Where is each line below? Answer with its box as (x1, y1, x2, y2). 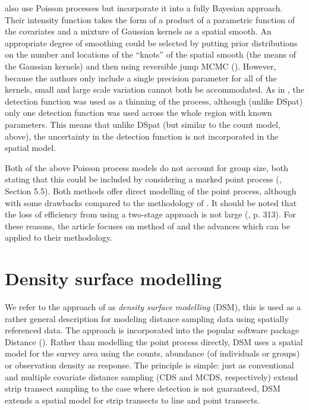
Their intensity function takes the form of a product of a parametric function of (5, 13, 295, 26)
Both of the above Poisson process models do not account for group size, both (5, 161, 288, 174)
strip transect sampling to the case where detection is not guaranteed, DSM (5, 382, 280, 395)
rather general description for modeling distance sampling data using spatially (5, 312, 289, 324)
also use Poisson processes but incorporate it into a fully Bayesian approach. (5, 2, 283, 14)
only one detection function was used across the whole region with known (5, 106, 272, 119)
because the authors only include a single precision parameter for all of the (5, 71, 277, 84)
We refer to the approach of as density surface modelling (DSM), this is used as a (5, 301, 301, 313)
